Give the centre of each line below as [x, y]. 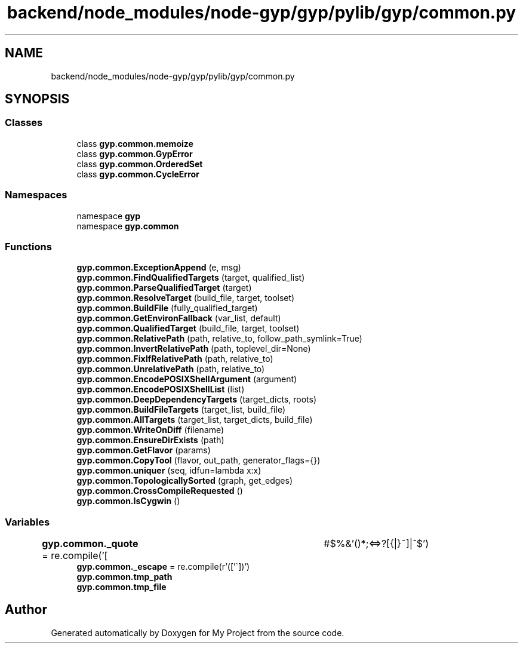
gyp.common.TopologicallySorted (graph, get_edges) [184, 481]
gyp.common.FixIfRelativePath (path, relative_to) [175, 359]
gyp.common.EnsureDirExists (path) [150, 440]
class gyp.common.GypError [135, 153]
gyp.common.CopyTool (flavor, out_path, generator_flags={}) [199, 460]
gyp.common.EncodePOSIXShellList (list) [161, 389]
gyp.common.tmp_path [124, 577]
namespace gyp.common [128, 226]
